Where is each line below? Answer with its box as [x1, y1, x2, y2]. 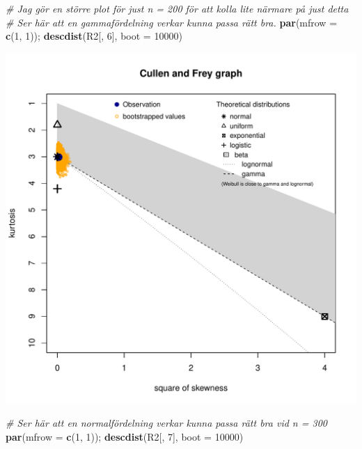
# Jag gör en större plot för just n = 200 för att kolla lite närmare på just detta [6, 1, 349, 15]
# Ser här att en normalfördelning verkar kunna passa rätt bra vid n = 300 [6, 416, 327, 430]
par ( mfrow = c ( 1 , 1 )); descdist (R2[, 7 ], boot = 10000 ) [6, 429, 244, 443]
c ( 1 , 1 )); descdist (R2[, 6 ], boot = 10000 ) [6, 29, 182, 43]
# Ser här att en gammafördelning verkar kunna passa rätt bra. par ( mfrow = [6, 15, 338, 29]
